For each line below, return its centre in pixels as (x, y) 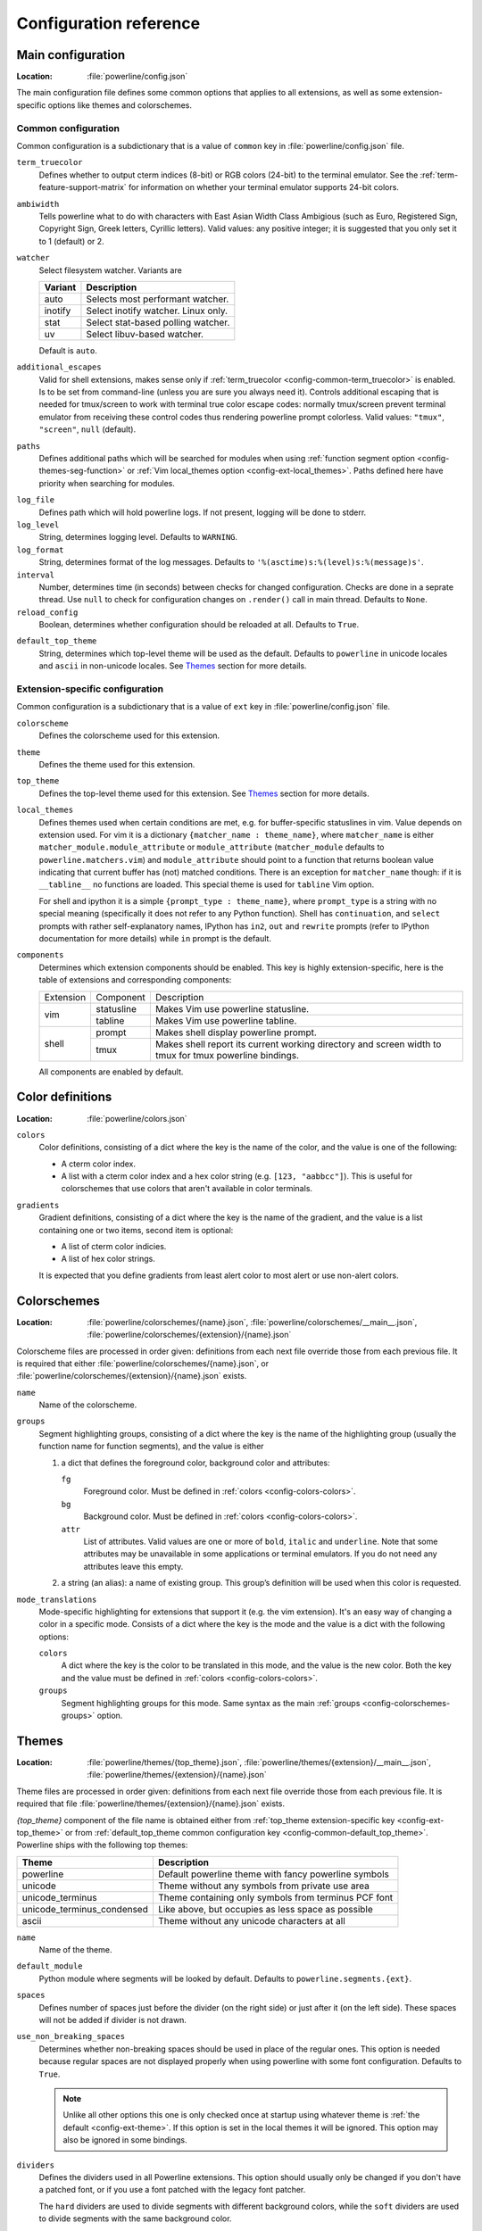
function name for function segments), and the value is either (151, 1447)
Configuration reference (108, 23)
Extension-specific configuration (90, 689)
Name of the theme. (75, 1950)
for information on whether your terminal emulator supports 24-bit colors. (263, 187)
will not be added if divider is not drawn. (113, 2020)
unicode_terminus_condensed (85, 1909)
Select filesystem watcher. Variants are (110, 270)
